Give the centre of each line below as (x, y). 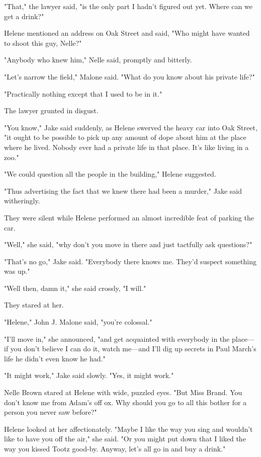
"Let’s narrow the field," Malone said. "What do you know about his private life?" (129, 76)
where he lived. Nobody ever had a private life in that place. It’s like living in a (126, 147)
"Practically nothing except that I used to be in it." (83, 93)
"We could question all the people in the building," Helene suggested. (110, 174)
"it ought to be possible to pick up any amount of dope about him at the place (125, 137)
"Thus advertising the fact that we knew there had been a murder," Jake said (123, 191)
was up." (17, 271)
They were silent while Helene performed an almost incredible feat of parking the (129, 217)
